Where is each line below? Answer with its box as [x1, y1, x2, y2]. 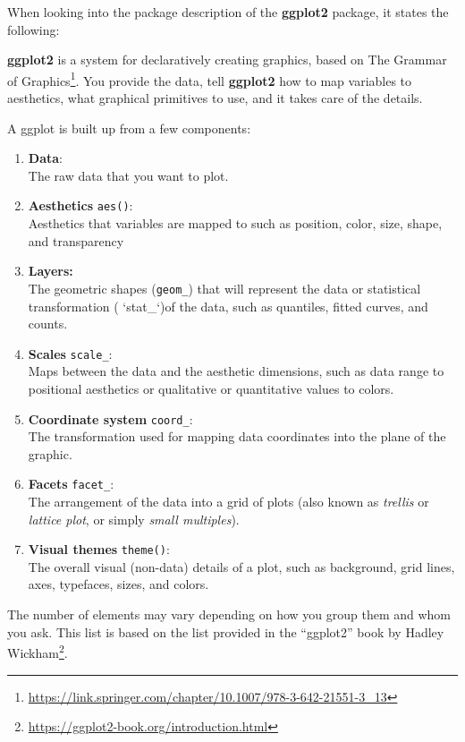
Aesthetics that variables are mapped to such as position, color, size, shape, [28, 214, 443, 233]
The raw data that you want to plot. [28, 166, 229, 184]
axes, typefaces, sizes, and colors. [28, 575, 209, 593]
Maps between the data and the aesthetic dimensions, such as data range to [28, 362, 444, 380]
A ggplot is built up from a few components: [7, 118, 251, 137]
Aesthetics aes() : [28, 196, 133, 215]
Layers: [28, 261, 73, 280]
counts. [28, 314, 68, 333]
